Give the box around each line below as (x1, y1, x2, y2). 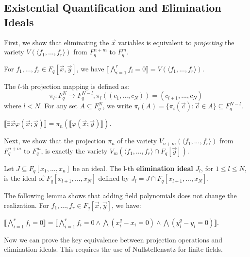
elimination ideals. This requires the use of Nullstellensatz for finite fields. (4, 244, 223, 254)
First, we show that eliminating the (4, 37, 109, 47)
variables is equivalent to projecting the (118, 37, 234, 47)
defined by (98, 173, 129, 183)
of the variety (117, 136, 157, 146)
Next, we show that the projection (4, 136, 106, 146)
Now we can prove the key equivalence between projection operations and (4, 234, 223, 244)
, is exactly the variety (41, 145, 108, 155)
